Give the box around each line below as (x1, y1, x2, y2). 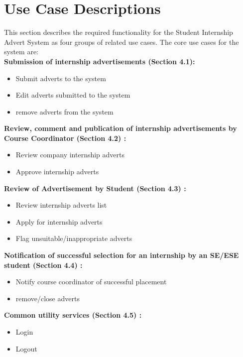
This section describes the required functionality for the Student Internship (4, 27, 233, 37)
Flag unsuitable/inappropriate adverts (15, 233, 132, 243)
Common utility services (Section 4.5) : (4, 310, 142, 320)
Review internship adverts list (15, 200, 107, 210)
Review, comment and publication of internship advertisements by (4, 123, 237, 133)
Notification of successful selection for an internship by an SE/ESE (4, 250, 239, 260)
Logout (15, 343, 37, 354)
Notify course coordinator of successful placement (15, 276, 167, 287)
